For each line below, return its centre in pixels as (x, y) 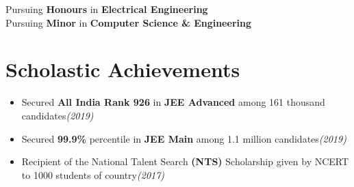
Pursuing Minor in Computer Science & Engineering (128, 22)
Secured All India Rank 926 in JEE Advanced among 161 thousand (173, 102)
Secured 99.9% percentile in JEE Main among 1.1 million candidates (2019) (184, 138)
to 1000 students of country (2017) (93, 174)
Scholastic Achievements (123, 69)
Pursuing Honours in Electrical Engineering (107, 9)
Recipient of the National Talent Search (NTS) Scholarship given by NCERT (185, 161)
